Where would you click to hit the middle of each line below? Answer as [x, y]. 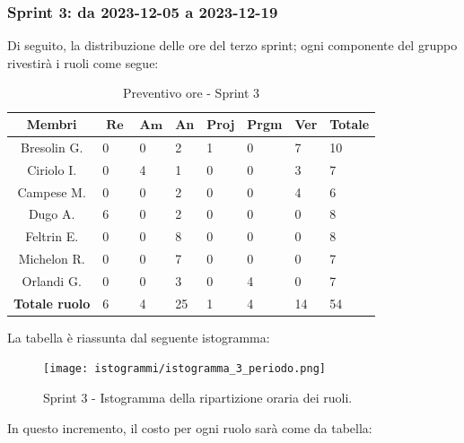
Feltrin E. [52, 236]
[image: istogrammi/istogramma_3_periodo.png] [184, 369]
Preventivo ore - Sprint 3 [192, 93]
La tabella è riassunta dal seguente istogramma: [139, 337]
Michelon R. [52, 259]
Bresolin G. [52, 147]
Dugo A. [52, 214]
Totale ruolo [52, 303]
